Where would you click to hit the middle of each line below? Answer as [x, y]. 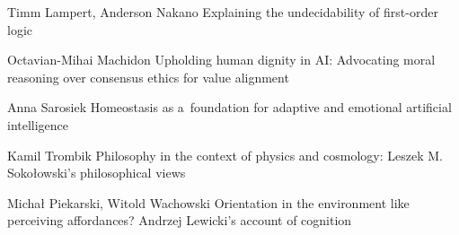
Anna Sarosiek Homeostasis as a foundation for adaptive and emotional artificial [229, 107]
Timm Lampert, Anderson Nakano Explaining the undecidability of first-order [223, 12]
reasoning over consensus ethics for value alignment [148, 77]
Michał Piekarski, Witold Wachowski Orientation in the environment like [208, 202]
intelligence [38, 124]
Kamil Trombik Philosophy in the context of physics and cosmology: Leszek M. [225, 155]
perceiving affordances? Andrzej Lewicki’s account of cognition [180, 220]
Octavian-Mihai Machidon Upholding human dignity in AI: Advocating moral [221, 60]
